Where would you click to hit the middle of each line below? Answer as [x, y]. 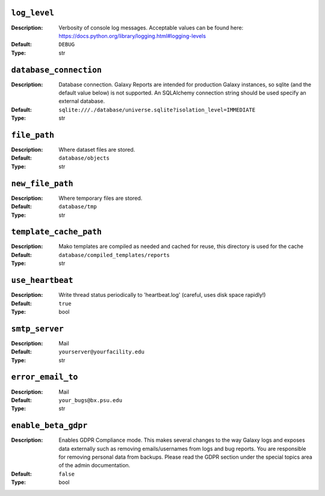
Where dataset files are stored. [97, 150]
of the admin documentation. [94, 465]
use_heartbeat [42, 281]
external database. [82, 101]
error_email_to [45, 377]
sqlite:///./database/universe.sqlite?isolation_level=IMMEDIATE [157, 110]
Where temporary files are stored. [101, 198]
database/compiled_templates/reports [114, 255]
